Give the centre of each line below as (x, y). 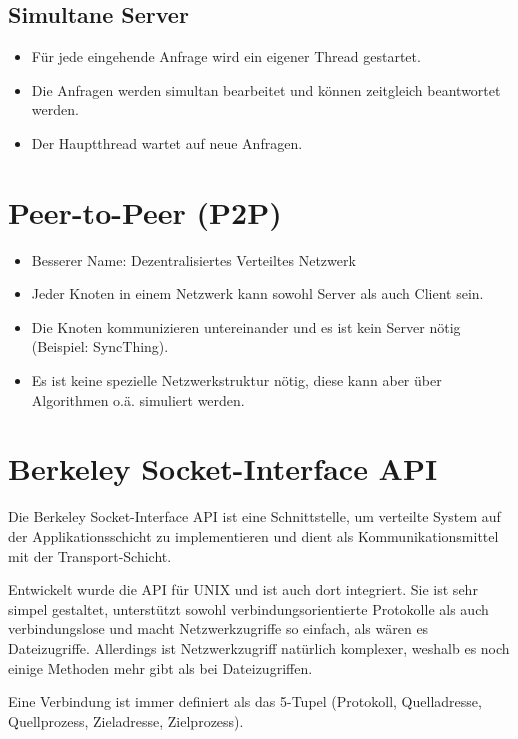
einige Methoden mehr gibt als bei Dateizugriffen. (160, 667)
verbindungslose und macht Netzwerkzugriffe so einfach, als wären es (218, 628)
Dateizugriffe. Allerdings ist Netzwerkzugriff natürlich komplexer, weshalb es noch (259, 647)
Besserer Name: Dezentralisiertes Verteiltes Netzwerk (193, 259)
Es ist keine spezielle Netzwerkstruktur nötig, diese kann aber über (236, 380)
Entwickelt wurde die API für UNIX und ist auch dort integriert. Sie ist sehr (243, 589)
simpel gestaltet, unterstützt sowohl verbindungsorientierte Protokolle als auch (248, 608)
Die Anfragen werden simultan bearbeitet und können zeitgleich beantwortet (266, 89)
